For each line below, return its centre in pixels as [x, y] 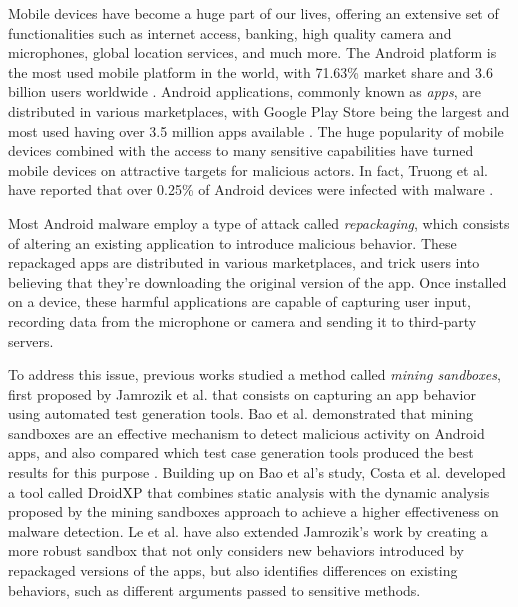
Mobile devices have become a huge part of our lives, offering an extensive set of [253, 13]
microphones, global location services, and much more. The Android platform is [252, 52]
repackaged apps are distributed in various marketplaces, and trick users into [244, 262]
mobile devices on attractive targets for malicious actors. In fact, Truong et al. [248, 169]
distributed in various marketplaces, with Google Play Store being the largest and [259, 110]
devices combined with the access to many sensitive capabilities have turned [241, 150]
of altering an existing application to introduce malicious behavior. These [232, 242]
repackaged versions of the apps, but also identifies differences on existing [233, 570]
